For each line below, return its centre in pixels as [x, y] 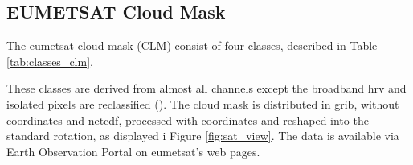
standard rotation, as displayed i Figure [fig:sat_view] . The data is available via [203, 136]
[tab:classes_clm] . [50, 61]
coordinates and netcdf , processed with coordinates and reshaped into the [188, 120]
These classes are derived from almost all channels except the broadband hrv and [206, 88]
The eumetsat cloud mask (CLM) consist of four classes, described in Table [192, 45]
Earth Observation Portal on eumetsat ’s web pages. [133, 151]
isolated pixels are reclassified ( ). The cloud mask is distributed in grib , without [203, 103]
